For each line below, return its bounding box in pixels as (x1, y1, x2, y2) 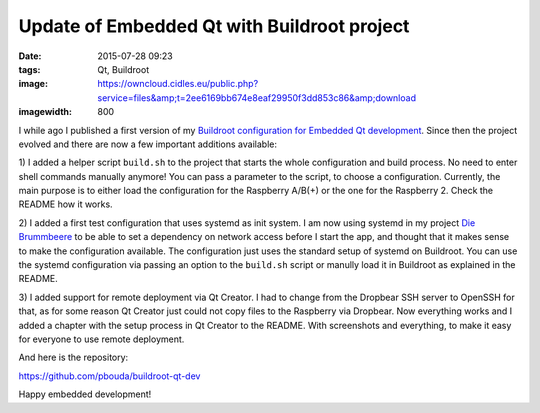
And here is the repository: (18, 351, 129, 364)
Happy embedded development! (18, 388, 152, 400)
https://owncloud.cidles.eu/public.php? (97, 78, 259, 90)
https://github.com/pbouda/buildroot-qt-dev (18, 370, 201, 382)
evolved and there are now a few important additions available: (18, 138, 277, 150)
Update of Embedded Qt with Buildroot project (18, 15, 410, 37)
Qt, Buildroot (97, 63, 150, 75)
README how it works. (18, 198, 114, 210)
